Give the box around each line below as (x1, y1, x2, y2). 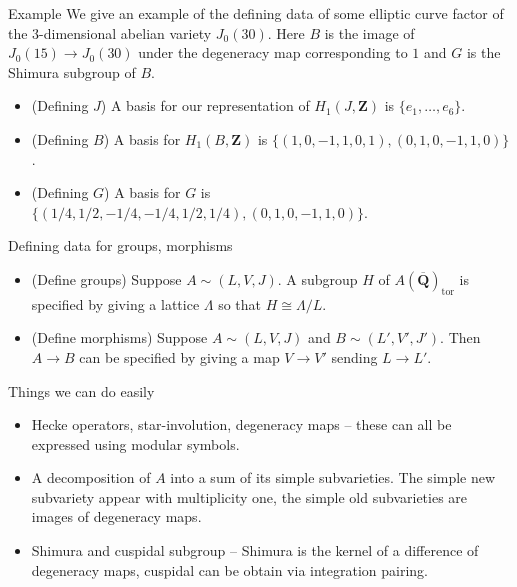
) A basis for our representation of (100, 95, 310, 116)
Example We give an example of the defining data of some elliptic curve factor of (8, 3, 504, 23)
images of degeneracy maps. (31, 506, 202, 527)
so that (218, 293, 262, 314)
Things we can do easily (8, 380, 155, 401)
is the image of (324, 22, 415, 43)
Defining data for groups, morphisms (8, 235, 233, 256)
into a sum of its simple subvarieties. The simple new (170, 467, 496, 488)
